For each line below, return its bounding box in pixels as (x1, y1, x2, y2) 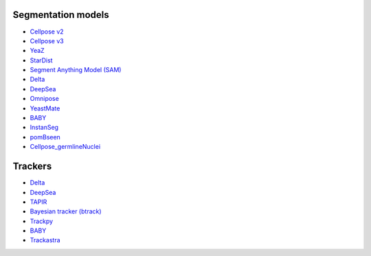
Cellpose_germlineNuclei (30, 143, 101, 151)
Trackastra (30, 236, 61, 244)
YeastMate (30, 104, 60, 113)
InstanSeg (30, 124, 58, 132)
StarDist (30, 56, 53, 65)
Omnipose (30, 95, 60, 103)
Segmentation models (12, 9, 109, 21)
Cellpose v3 (30, 36, 65, 45)
